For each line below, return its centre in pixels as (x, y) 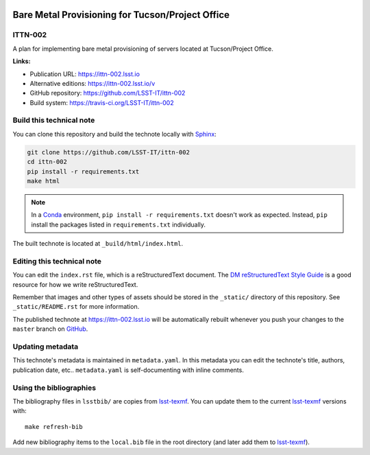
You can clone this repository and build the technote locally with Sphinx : (115, 134)
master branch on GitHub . (50, 329)
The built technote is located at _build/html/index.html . (98, 244)
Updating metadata (46, 347)
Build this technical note (54, 120)
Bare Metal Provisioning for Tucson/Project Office (121, 15)
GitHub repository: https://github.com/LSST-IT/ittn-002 (108, 93)
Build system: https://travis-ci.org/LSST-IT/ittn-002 (102, 102)
